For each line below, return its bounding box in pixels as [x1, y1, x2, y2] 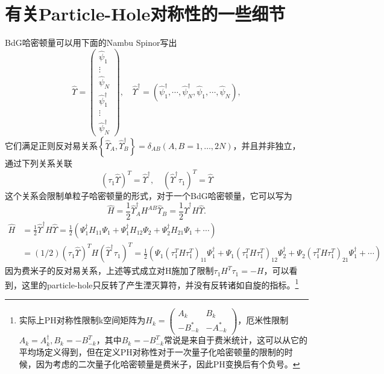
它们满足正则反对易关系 [5, 139, 98, 152]
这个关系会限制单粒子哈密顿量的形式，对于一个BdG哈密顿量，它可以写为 [5, 189, 292, 202]
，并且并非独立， [233, 139, 301, 152]
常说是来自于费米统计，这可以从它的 [163, 334, 307, 346]
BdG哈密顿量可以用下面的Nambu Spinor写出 [5, 36, 177, 49]
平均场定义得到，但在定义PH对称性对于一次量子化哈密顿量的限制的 [19, 346, 285, 358]
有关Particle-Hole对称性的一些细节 [5, 1, 286, 26]
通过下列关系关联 [5, 157, 72, 170]
